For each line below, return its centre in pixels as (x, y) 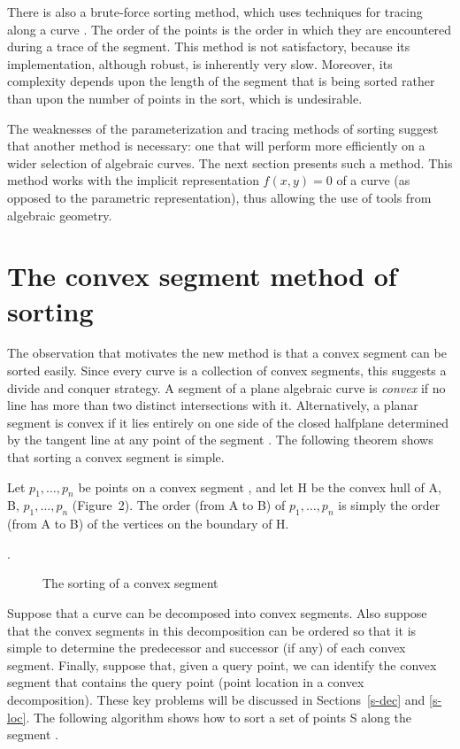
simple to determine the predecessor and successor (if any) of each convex (207, 648)
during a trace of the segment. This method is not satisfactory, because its (209, 46)
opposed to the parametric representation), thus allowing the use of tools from (219, 197)
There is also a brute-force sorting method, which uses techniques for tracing (215, 12)
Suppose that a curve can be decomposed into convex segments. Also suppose (217, 612)
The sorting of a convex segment (130, 583)
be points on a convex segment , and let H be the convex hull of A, (260, 486)
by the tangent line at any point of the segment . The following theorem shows (220, 440)
